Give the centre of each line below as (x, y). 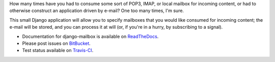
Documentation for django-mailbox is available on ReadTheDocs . (90, 36)
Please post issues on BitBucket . (57, 43)
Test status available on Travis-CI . (58, 50)
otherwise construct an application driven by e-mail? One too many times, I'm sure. (97, 11)
